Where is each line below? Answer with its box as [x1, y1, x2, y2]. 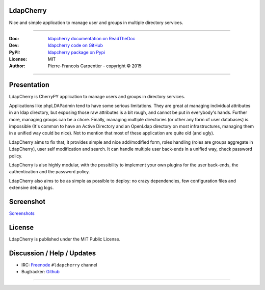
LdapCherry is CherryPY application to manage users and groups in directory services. [9, 94, 185, 100]
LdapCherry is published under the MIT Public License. [9, 236, 121, 242]
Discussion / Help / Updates [9, 249, 96, 257]
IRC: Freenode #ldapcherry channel [21, 262, 98, 267]
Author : [9, 63, 26, 69]
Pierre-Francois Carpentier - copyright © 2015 [48, 63, 142, 69]
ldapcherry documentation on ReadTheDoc [48, 35, 135, 41]
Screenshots [9, 210, 35, 216]
